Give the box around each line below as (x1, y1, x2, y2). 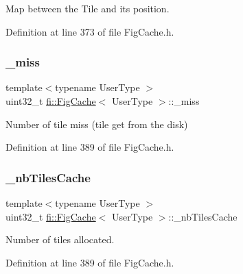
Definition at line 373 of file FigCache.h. (5, 24, 174, 38)
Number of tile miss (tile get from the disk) (5, 116, 188, 131)
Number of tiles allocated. (5, 232, 115, 247)
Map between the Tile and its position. (5, 1, 170, 15)
